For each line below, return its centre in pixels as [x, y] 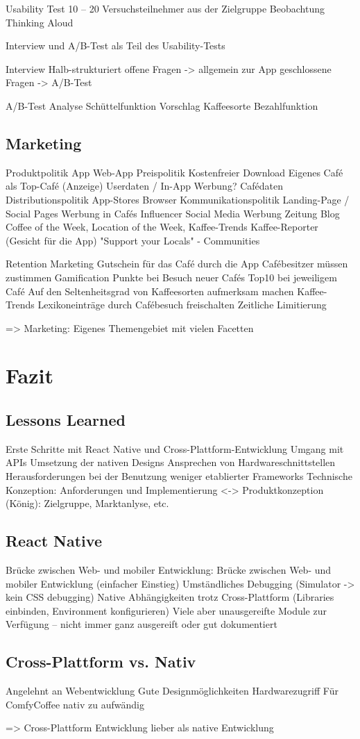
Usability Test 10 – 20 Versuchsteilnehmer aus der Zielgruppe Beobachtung [165, 8]
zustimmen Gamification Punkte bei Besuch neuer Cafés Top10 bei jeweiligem [171, 277]
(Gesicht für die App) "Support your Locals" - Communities [133, 240]
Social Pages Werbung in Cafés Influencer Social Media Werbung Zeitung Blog [173, 213]
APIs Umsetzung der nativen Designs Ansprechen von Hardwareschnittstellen [171, 462]
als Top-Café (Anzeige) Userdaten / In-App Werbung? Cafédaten [145, 186]
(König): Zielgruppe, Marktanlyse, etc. [87, 503]
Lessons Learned [66, 420]
